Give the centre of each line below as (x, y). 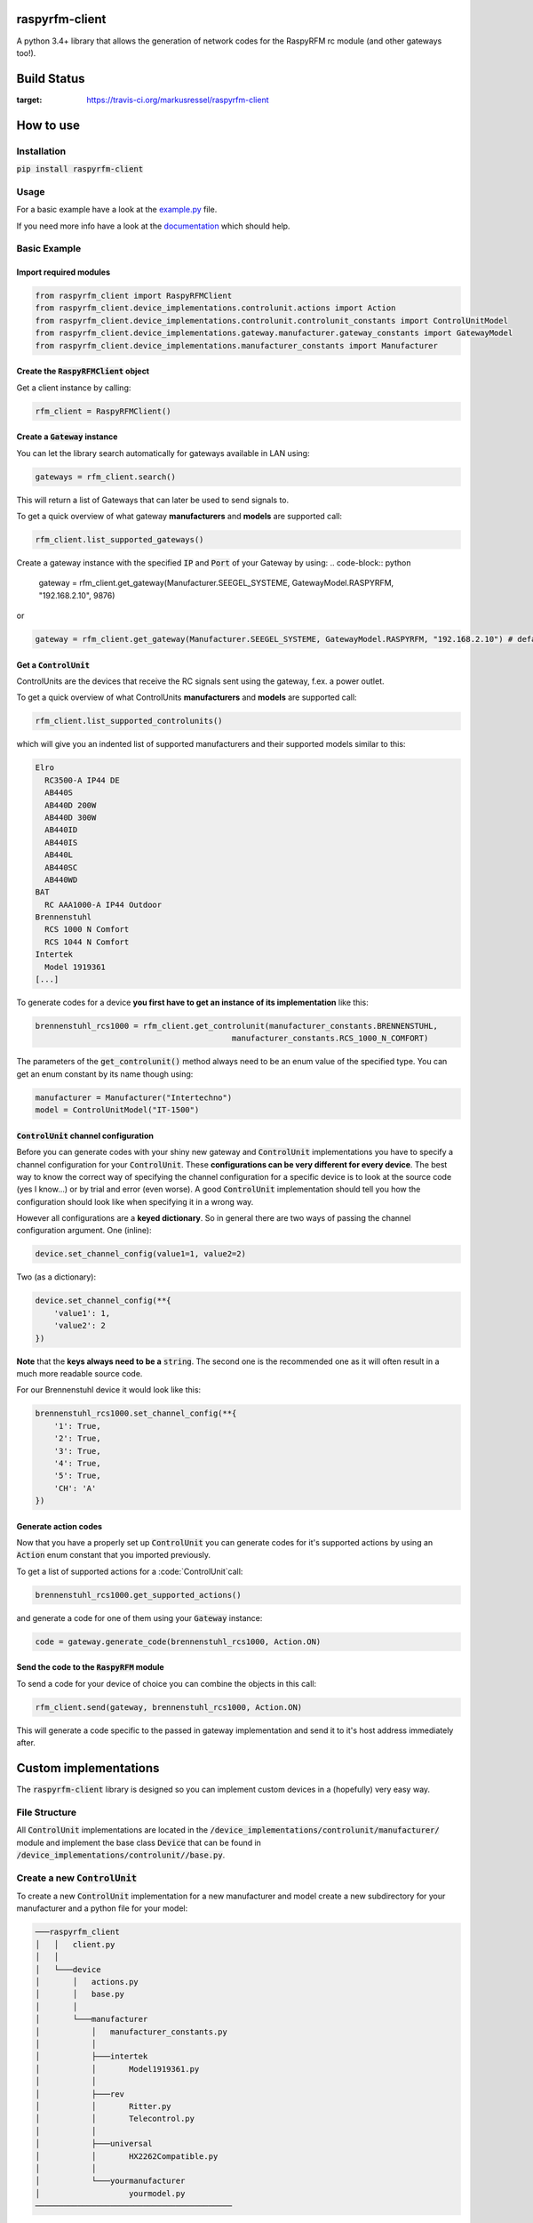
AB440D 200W (71, 805)
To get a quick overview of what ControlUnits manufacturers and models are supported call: (187, 697)
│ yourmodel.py (110, 2193)
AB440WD (61, 879)
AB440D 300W (71, 817)
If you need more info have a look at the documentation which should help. (153, 226)
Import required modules (64, 272)
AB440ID (61, 830)
